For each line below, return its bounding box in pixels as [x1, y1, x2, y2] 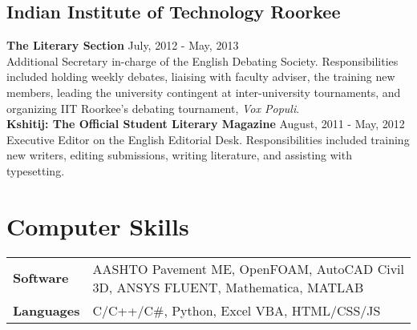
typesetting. [6, 162, 65, 179]
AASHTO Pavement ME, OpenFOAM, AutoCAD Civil [92, 259, 404, 278]
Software [13, 268, 69, 288]
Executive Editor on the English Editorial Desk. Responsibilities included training [6, 131, 410, 147]
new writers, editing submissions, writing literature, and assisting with [6, 147, 352, 163]
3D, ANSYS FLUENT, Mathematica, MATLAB [92, 277, 364, 296]
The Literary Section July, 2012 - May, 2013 [6, 37, 239, 54]
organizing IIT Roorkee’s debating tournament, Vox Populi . [6, 99, 300, 116]
